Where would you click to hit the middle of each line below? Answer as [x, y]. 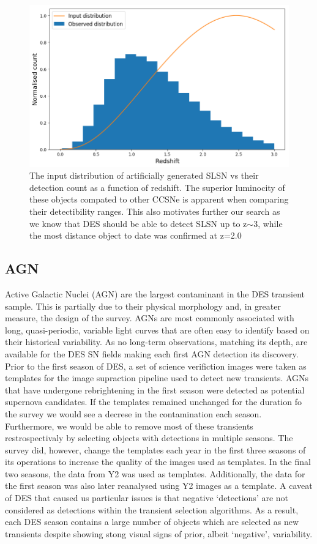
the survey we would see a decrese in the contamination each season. [133, 413]
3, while [268, 223]
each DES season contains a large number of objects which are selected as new [152, 522]
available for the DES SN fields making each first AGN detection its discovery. [152, 353]
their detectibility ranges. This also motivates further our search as [155, 211]
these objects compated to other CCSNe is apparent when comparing [159, 199]
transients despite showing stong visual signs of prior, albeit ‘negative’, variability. [159, 533]
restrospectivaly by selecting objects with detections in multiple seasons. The [149, 438]
